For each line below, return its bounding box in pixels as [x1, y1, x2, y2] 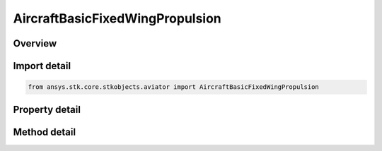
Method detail [13, 126, 76, 138]
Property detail [13, 103, 81, 116]
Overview [13, 37, 57, 49]
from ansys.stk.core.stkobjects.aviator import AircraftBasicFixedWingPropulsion [28, 83, 320, 91]
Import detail [13, 60, 71, 72]
